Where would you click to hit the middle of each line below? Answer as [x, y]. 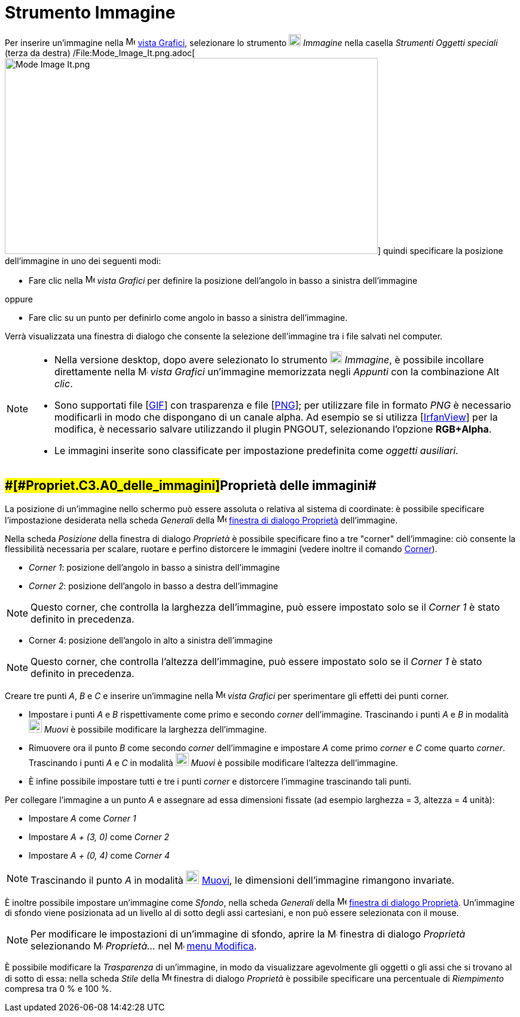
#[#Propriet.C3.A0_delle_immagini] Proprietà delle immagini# [191, 486]
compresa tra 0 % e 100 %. [58, 988]
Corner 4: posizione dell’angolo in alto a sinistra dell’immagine [151, 640]
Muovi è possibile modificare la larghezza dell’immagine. [155, 729]
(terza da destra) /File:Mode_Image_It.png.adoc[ [100, 53]
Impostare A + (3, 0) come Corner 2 [99, 837]
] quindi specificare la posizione [441, 250]
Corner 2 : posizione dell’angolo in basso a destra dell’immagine [154, 586]
